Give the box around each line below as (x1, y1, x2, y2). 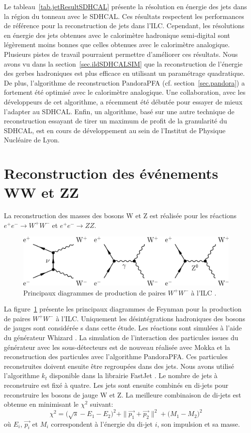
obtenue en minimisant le (4, 399, 79, 409)
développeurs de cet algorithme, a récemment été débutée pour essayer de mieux (4, 96, 243, 106)
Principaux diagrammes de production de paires (23, 287, 166, 297)
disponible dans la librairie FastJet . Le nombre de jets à (49, 370, 218, 381)
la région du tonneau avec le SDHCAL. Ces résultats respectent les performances (4, 11, 244, 21)
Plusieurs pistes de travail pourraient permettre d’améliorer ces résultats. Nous (4, 49, 238, 59)
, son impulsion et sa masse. (157, 418, 240, 429)
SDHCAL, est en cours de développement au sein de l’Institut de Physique (4, 125, 226, 135)
